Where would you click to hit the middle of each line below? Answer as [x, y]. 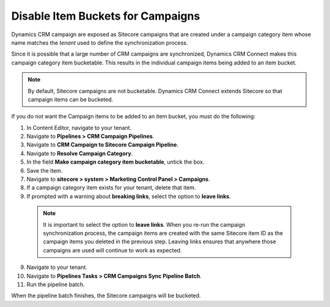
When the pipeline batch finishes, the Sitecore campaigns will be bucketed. [106, 296]
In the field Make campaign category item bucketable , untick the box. [116, 162]
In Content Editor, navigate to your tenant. [79, 127]
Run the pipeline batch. [56, 284]
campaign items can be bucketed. [71, 99]
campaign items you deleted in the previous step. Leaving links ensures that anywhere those [159, 241]
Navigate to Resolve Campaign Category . [80, 153]
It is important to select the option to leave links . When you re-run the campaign [144, 224]
